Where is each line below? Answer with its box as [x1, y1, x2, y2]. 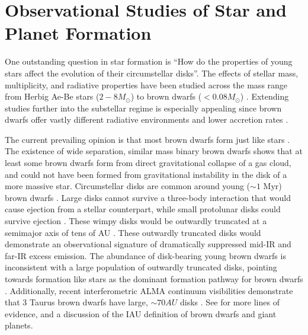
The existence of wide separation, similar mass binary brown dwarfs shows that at [5, 145, 303, 157]
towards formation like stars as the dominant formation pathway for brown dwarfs [5, 273, 303, 285]
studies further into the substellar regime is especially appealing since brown [5, 101, 282, 114]
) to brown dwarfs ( [130, 90, 202, 103]
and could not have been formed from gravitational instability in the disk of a [5, 168, 287, 180]
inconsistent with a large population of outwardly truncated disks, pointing [5, 261, 277, 273]
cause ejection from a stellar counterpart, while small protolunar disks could [5, 203, 281, 215]
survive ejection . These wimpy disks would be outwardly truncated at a [5, 215, 267, 227]
